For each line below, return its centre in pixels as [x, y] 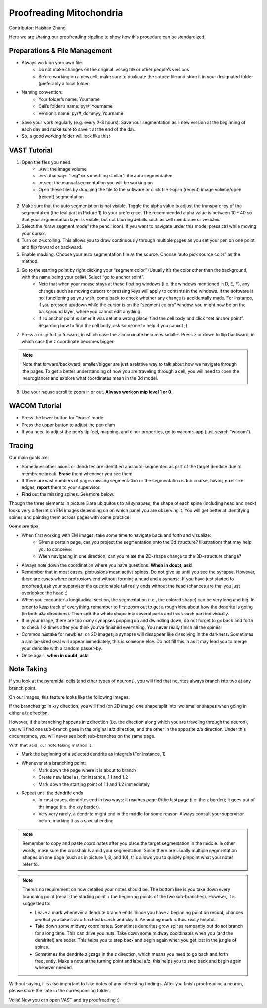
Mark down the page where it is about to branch [87, 770]
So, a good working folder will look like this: [66, 136]
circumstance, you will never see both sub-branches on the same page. [82, 736]
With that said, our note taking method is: [51, 745]
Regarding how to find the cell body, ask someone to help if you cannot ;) [113, 325]
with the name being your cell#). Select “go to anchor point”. [83, 277]
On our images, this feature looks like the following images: [69, 697]
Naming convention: [42, 92]
